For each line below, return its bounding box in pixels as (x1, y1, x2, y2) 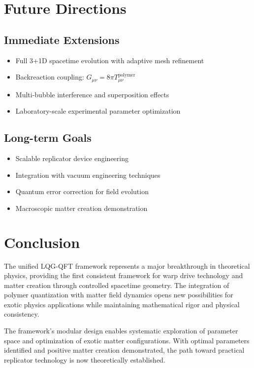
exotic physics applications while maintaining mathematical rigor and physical (4, 299, 240, 309)
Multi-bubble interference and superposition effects (15, 89, 169, 99)
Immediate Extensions (4, 32, 120, 47)
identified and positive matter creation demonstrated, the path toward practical (4, 345, 245, 355)
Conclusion (4, 232, 80, 252)
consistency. (4, 309, 39, 319)
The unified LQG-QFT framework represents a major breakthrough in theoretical (4, 260, 250, 271)
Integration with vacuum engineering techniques (15, 169, 160, 180)
